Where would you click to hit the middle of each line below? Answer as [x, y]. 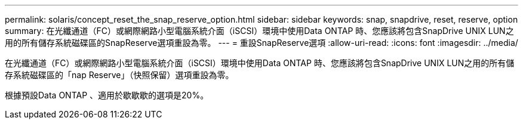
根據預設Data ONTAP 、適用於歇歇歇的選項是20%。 [107, 95]
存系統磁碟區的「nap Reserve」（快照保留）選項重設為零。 [119, 75]
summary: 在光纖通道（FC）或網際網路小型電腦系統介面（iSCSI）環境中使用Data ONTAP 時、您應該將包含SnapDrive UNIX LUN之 [259, 31]
